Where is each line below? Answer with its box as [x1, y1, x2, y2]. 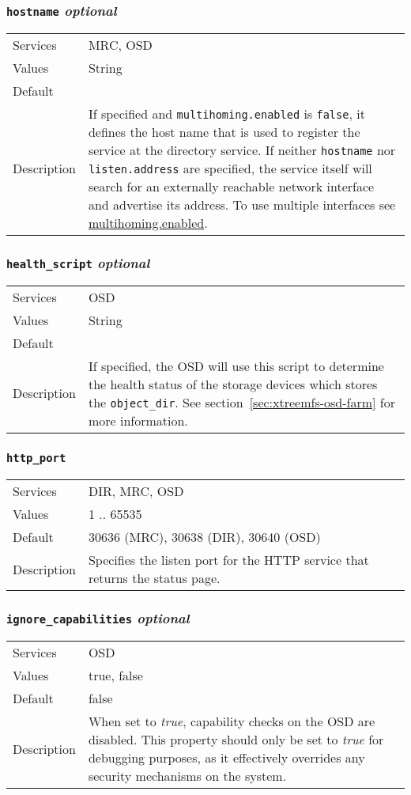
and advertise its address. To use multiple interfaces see [88, 195, 396, 214]
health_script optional [6, 252, 150, 272]
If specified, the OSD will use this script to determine [88, 356, 384, 375]
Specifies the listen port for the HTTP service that [88, 551, 369, 570]
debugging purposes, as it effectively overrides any [88, 748, 365, 767]
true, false [88, 666, 143, 685]
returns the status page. [88, 569, 221, 588]
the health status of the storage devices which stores [88, 374, 378, 393]
